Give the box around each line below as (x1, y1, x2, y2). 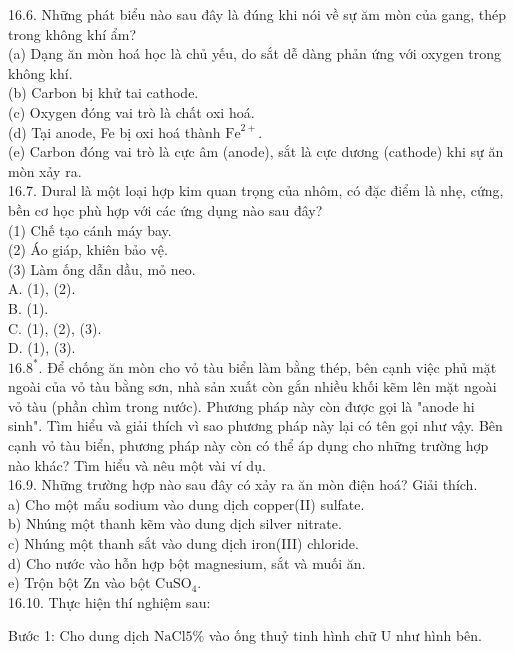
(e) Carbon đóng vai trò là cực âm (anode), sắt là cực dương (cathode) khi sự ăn (8, 141, 504, 162)
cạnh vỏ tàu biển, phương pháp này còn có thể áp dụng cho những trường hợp (8, 435, 489, 456)
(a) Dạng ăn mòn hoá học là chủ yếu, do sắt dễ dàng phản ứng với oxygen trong (8, 43, 502, 64)
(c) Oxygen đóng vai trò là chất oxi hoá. (8, 101, 255, 122)
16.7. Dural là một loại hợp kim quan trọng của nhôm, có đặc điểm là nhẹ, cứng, (8, 180, 504, 201)
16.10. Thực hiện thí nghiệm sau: (8, 591, 211, 612)
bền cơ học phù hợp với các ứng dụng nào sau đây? (8, 199, 323, 220)
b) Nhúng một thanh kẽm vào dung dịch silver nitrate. (8, 513, 342, 534)
